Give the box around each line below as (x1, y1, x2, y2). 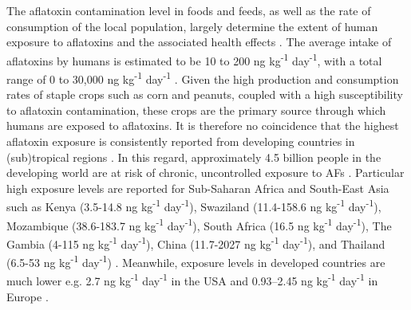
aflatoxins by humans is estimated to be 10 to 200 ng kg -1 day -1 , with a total (6, 49, 382, 69)
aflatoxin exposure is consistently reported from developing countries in (6, 133, 355, 150)
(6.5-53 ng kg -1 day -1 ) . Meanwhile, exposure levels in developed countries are (6, 252, 385, 270)
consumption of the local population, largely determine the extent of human (6, 18, 378, 34)
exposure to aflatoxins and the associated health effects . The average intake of (6, 33, 392, 50)
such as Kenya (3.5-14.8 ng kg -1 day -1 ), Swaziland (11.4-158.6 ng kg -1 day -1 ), (6, 196, 381, 215)
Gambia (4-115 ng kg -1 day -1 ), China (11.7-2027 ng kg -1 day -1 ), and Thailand (6, 233, 385, 252)
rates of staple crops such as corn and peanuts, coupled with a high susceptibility (6, 86, 403, 103)
